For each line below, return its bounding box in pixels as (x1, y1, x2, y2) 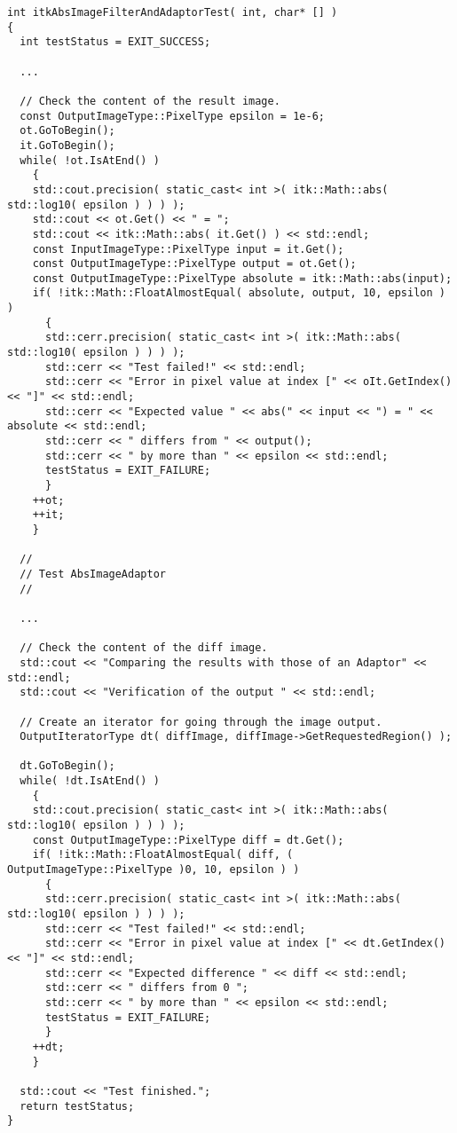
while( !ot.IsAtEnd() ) (20, 153, 160, 167)
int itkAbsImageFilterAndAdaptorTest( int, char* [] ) (7, 6, 338, 19)
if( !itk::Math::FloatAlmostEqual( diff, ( (32, 848, 294, 862)
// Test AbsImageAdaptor (20, 567, 166, 580)
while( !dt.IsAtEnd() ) (20, 775, 160, 788)
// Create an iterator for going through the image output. (20, 715, 382, 728)
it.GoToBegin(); (20, 138, 115, 152)
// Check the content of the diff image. (20, 641, 268, 655)
